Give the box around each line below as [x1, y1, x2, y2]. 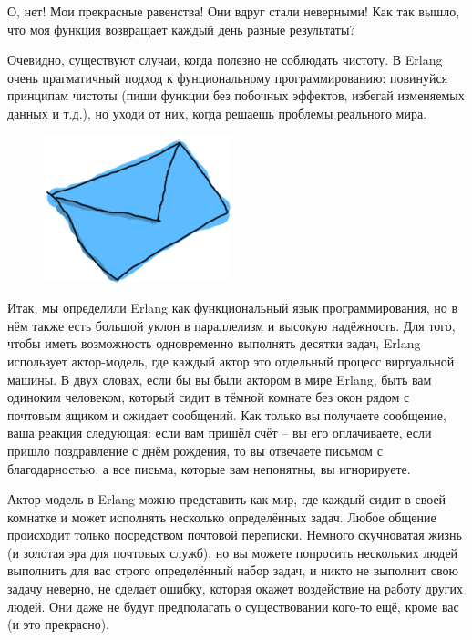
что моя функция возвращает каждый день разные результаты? [7, 19, 355, 38]
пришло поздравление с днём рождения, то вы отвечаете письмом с [7, 440, 383, 459]
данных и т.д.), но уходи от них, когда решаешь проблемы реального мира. [7, 103, 427, 122]
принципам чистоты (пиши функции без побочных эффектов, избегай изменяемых [7, 86, 465, 105]
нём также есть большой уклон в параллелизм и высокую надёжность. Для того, [7, 315, 456, 335]
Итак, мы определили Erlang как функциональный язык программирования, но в [7, 298, 458, 317]
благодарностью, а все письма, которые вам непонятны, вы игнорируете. [7, 459, 411, 478]
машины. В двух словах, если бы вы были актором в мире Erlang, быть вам [7, 369, 432, 388]
